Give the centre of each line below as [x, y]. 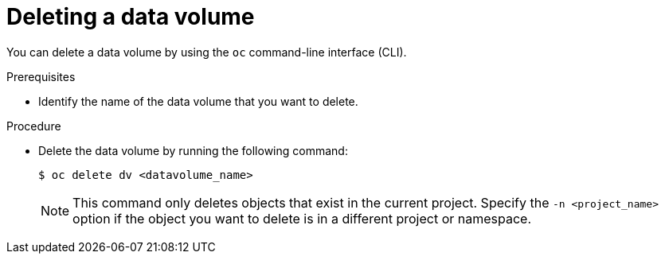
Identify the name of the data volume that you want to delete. [198, 101]
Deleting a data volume [131, 17]
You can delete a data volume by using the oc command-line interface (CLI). [207, 52]
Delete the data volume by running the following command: [193, 150]
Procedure [34, 126]
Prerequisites [41, 76]
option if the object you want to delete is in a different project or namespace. [302, 218]
